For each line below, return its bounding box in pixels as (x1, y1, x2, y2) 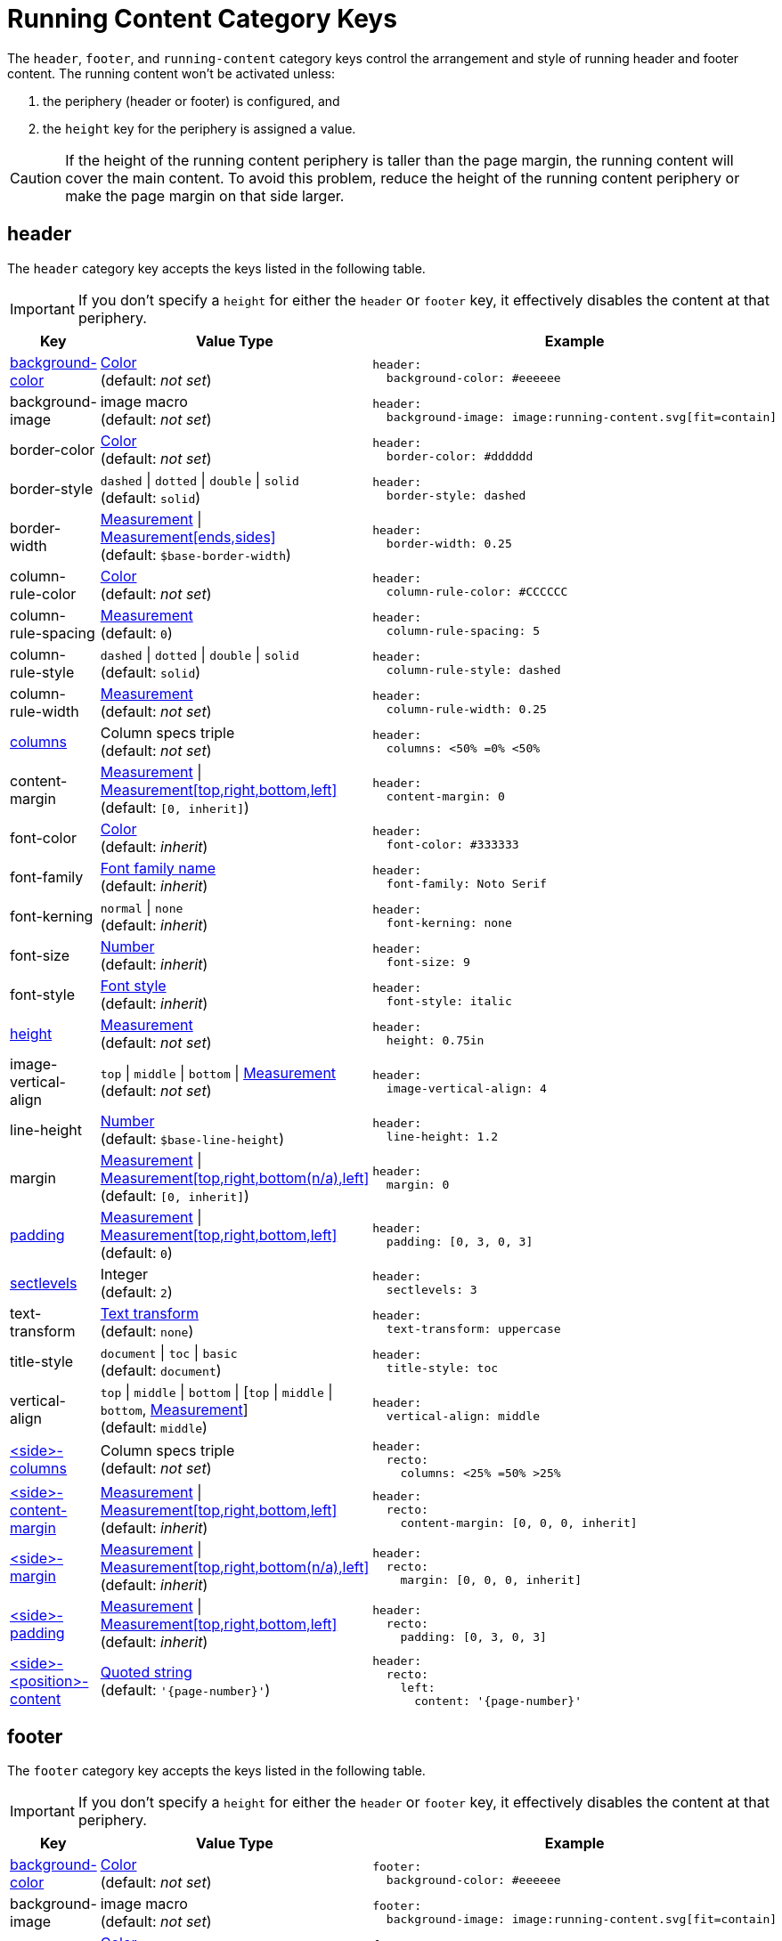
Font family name (100, 858, 216, 877)
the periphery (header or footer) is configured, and (43, 93, 340, 109)
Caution (10, 168, 62, 187)
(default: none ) (100, 1321, 194, 1340)
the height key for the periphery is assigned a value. (43, 120, 356, 136)
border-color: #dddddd (386, 449, 534, 463)
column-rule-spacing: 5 (386, 623, 541, 638)
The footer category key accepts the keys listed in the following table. (7, 1763, 426, 1779)
